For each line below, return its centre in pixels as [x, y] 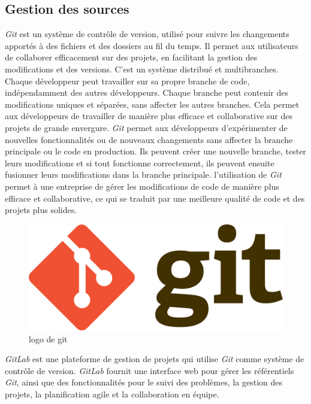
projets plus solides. [41, 210]
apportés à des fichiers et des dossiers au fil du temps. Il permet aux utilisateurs [152, 45]
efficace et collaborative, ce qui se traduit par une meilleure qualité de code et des [155, 198]
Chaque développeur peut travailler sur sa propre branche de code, [127, 81]
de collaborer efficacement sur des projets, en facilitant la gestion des [131, 57]
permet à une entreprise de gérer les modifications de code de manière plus [142, 186]
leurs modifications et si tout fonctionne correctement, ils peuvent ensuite [140, 162]
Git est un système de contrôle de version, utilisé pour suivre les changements [147, 34]
